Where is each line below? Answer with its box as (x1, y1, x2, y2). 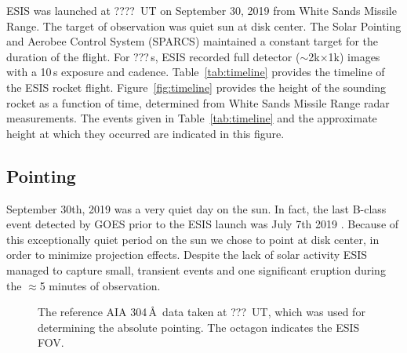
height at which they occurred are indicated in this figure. (6, 125, 285, 141)
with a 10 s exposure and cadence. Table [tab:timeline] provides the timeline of (6, 64, 385, 80)
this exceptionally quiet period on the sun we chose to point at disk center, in (6, 231, 380, 247)
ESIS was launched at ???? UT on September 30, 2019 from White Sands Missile (6, 2, 397, 18)
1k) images (328, 48, 380, 64)
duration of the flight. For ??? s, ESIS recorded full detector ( (6, 48, 300, 64)
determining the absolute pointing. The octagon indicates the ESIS (38, 318, 360, 335)
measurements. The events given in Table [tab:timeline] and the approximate (6, 110, 377, 126)
